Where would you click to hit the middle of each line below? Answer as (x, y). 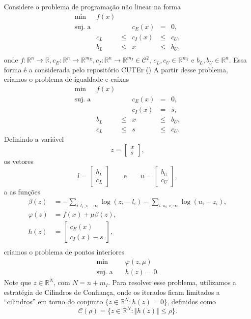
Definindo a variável (34, 139)
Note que (18, 282)
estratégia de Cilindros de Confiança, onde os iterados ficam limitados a (112, 292)
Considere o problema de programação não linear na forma (93, 6)
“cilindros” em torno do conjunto (54, 302)
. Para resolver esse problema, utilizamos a (172, 282)
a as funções (22, 192)
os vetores (19, 161)
